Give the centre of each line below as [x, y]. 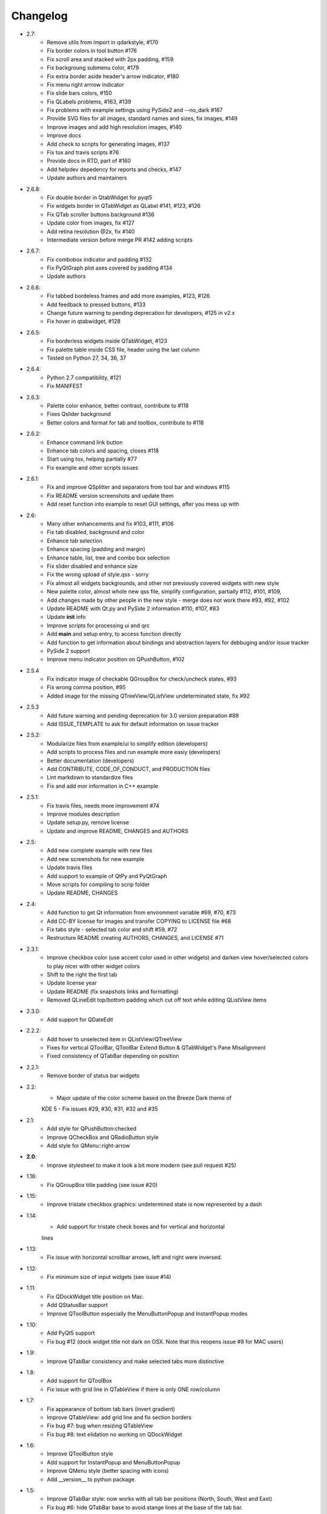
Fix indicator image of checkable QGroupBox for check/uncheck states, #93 [142, 679]
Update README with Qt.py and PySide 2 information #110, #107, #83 [133, 608]
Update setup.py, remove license [88, 822]
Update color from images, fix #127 [91, 223]
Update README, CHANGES [82, 893]
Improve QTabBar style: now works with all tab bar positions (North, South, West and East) [160, 1499]
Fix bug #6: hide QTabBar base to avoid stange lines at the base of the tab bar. [145, 1507]
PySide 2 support [68, 650]
